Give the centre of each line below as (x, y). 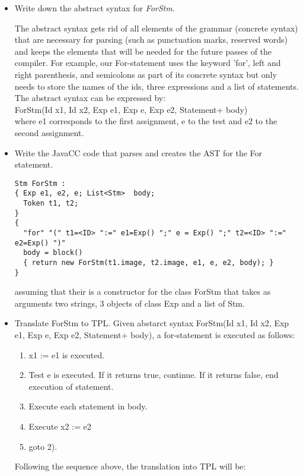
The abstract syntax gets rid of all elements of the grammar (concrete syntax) (156, 28)
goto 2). (43, 446)
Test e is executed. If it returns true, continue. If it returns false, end (154, 375)
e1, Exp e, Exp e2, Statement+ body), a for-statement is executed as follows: (155, 335)
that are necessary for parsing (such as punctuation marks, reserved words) (151, 40)
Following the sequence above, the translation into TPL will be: (130, 466)
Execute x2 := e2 (60, 426)
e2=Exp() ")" (40, 243)
